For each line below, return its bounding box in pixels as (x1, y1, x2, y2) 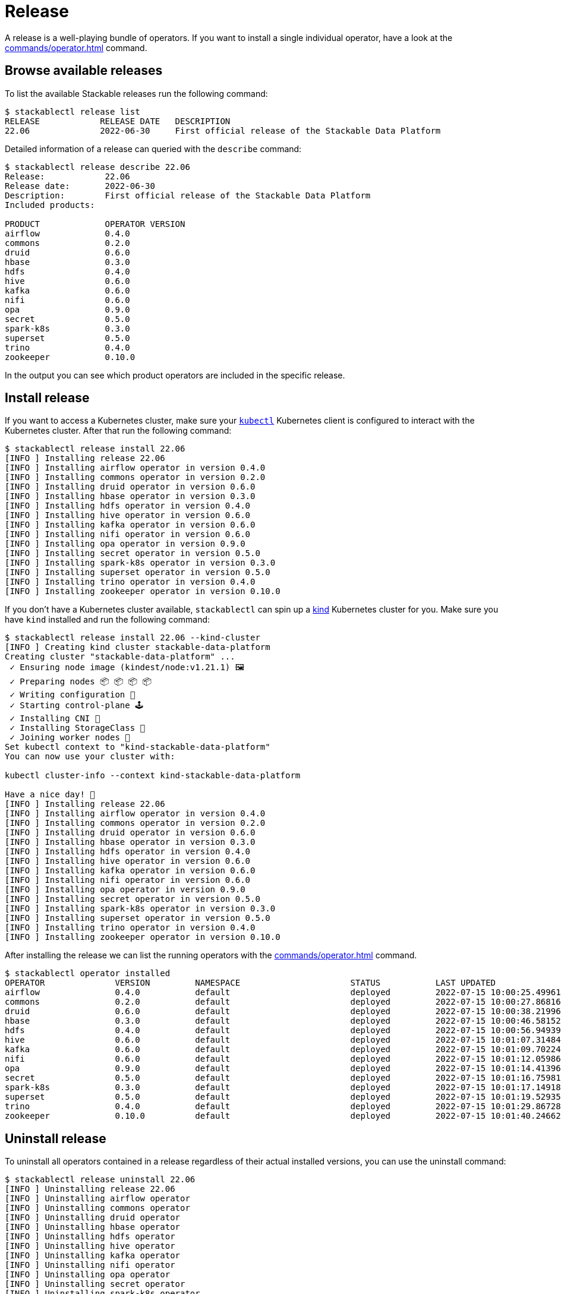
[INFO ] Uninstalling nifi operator (5, 1260, 175, 1270)
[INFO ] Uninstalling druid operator (5, 1213, 181, 1223)
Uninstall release (5, 1131, 106, 1146)
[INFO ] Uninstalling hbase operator (5, 1222, 181, 1232)
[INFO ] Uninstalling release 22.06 (5, 1184, 175, 1194)
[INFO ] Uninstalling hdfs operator (5, 1232, 175, 1242)
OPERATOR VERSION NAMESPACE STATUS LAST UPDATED (5, 978, 496, 988)
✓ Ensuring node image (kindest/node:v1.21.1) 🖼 (10, 662, 244, 673)
